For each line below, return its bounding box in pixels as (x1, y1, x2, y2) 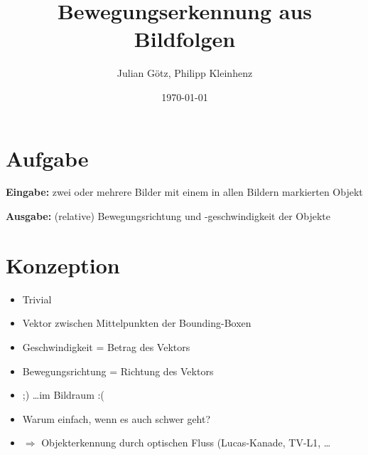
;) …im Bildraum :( (22, 387, 104, 402)
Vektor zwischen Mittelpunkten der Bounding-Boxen (22, 315, 251, 330)
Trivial (22, 291, 52, 306)
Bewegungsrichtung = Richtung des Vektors (22, 363, 214, 378)
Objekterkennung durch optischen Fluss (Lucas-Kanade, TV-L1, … (41, 435, 331, 450)
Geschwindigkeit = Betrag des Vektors (22, 339, 190, 354)
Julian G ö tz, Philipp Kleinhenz (117, 66, 253, 80)
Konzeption (6, 250, 120, 279)
